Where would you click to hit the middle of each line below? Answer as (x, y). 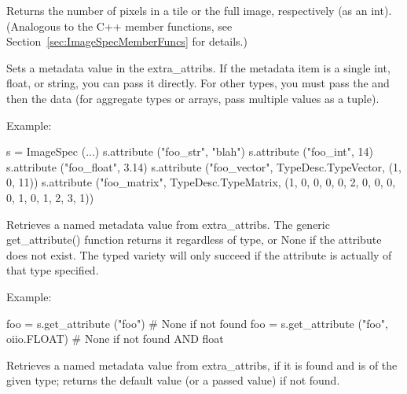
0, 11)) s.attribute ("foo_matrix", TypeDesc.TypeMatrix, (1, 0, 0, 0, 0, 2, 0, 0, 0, (201, 182)
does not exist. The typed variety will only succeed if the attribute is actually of (199, 254)
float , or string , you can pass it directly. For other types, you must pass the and (198, 83)
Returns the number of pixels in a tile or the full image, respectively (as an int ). (199, 10)
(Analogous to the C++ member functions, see (119, 26)
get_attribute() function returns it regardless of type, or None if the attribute (194, 239)
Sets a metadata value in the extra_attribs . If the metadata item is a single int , (198, 67)
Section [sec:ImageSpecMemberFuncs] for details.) (127, 41)
